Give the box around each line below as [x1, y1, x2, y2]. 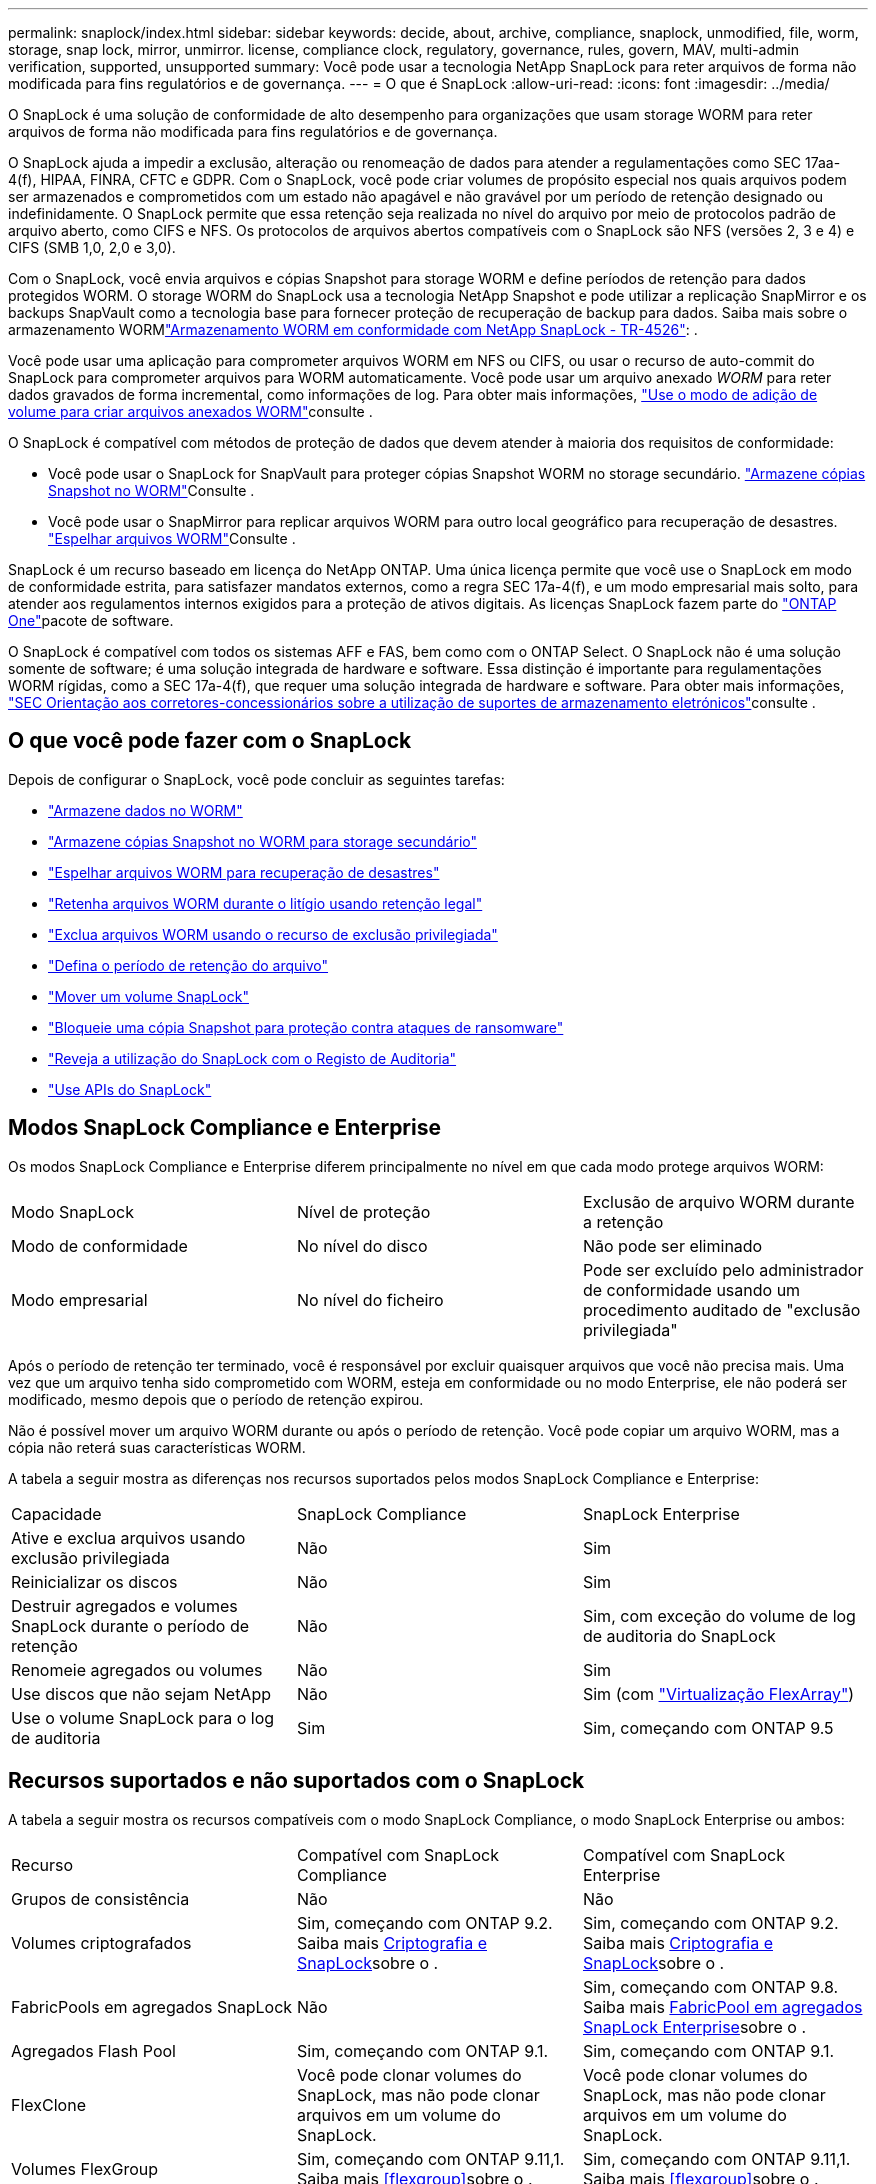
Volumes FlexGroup [11, 2158, 159, 2179]
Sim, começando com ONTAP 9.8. [582, 1976, 839, 1997]
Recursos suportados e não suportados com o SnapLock [8, 1768, 585, 1794]
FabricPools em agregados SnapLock [11, 1996, 293, 2017]
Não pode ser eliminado [582, 1235, 763, 1256]
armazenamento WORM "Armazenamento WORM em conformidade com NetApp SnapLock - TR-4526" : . [8, 321, 698, 338]
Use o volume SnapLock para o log [11, 1707, 275, 1728]
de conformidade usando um [582, 1279, 801, 1300]
